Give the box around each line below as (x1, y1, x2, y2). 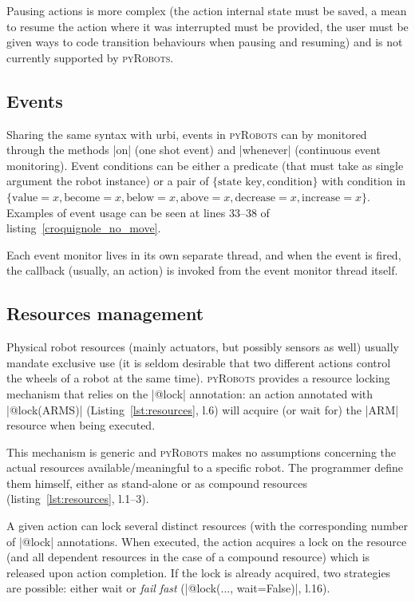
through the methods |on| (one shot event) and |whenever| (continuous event (6, 141, 381, 158)
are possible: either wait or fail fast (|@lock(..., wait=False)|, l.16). (6, 580, 330, 596)
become (64, 192, 101, 204)
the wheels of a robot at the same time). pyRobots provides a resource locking (6, 370, 390, 386)
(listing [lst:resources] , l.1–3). (6, 490, 149, 507)
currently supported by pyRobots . (6, 49, 174, 65)
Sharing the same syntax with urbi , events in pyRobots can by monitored (6, 125, 367, 142)
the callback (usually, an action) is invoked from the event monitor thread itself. (6, 262, 398, 279)
